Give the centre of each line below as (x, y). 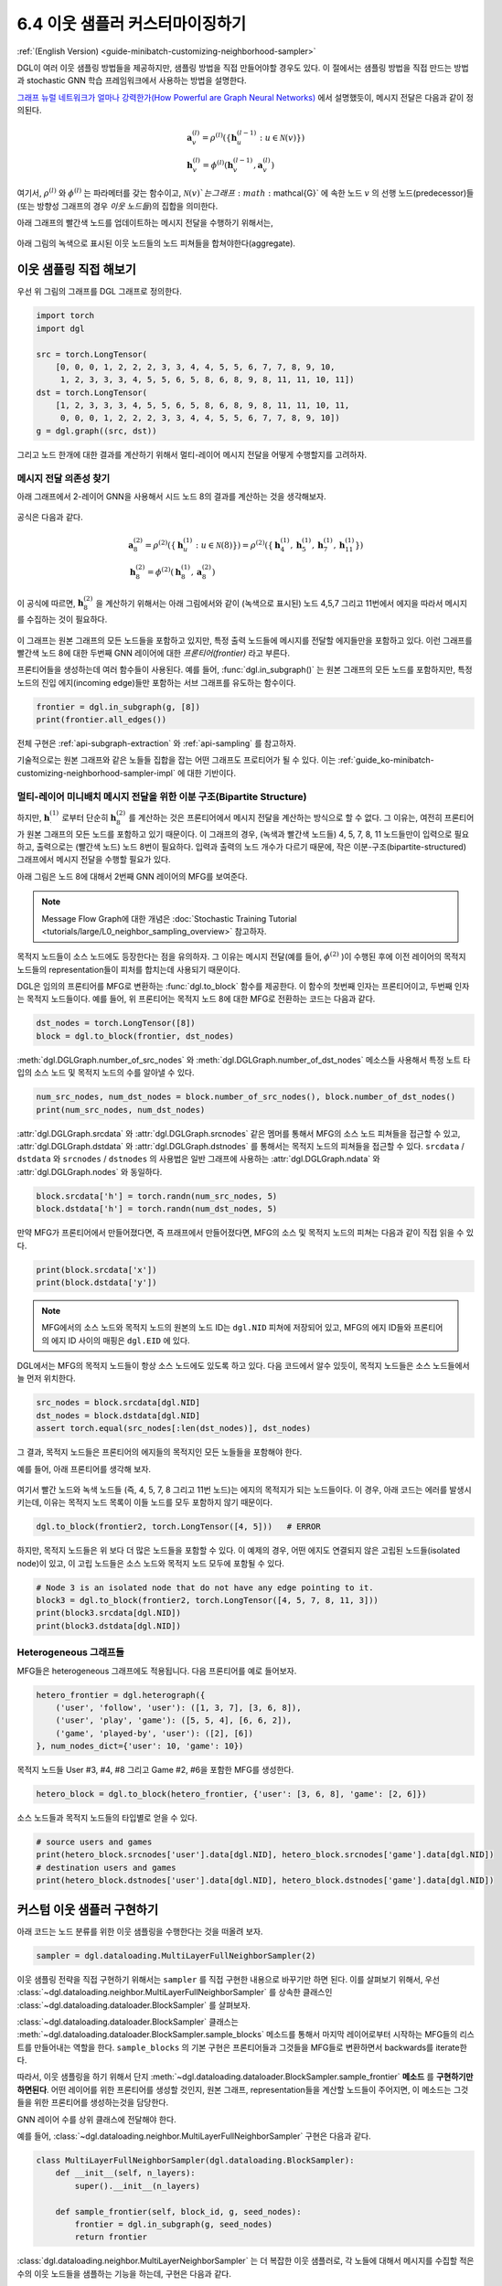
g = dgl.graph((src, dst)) (96, 431)
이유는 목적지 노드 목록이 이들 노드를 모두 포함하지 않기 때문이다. (158, 1502)
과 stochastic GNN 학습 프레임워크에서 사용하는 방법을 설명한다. (132, 80)
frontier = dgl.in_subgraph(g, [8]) (118, 707)
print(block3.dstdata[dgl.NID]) (109, 1626)
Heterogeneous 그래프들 (71, 1652)
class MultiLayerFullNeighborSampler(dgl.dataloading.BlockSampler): (195, 2161)
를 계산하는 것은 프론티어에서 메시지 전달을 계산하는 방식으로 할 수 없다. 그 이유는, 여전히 (285, 817)
